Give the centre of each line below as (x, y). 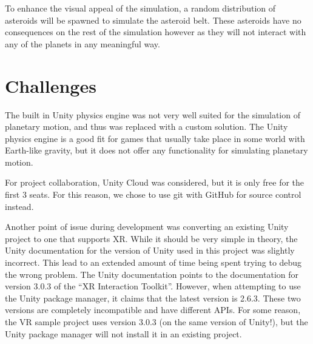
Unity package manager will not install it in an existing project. (123, 333)
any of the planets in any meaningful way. (82, 43)
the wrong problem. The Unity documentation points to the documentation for (152, 274)
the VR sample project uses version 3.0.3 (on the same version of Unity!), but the (156, 322)
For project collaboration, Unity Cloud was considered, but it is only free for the (155, 182)
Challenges (51, 85)
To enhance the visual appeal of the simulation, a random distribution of (140, 8)
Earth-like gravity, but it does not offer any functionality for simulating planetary (156, 150)
